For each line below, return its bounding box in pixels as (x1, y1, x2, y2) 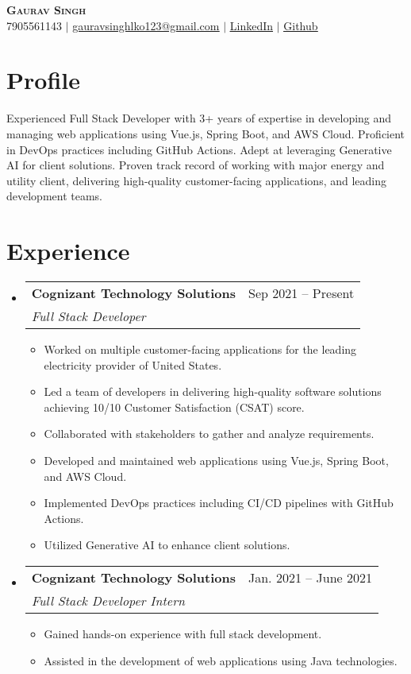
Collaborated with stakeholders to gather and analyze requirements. (44, 425, 375, 442)
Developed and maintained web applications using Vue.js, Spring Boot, (44, 451, 389, 468)
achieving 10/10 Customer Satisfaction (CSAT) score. (44, 398, 305, 415)
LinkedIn (229, 17, 274, 33)
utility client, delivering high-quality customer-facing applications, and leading (6, 172, 387, 188)
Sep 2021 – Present (248, 284, 355, 302)
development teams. (6, 188, 103, 204)
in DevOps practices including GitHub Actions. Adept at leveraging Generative (6, 141, 392, 157)
